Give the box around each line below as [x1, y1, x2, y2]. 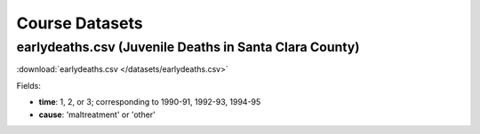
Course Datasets [16, 13, 143, 33]
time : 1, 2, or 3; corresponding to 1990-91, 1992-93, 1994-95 [38, 97, 261, 107]
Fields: [16, 80, 42, 91]
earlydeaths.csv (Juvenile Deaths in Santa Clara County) [16, 39, 360, 55]
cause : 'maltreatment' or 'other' [38, 109, 156, 120]
